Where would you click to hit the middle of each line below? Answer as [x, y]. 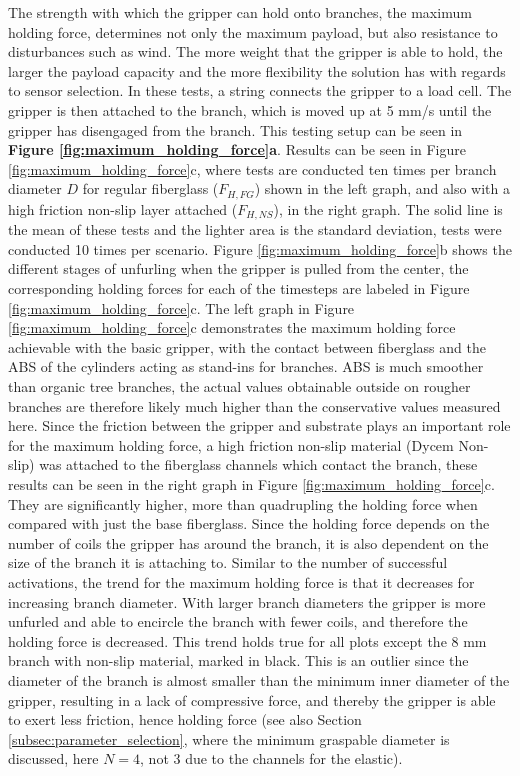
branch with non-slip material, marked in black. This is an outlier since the [238, 660]
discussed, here [53, 758]
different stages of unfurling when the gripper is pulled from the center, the [238, 268]
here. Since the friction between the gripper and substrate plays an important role [259, 425]
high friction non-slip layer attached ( [123, 208]
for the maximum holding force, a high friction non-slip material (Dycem [231, 444]
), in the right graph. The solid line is [388, 208]
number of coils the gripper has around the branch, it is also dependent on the [248, 542]
